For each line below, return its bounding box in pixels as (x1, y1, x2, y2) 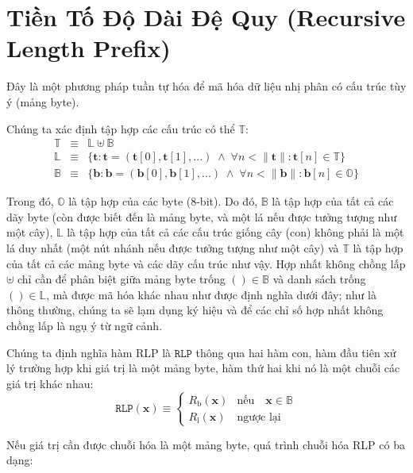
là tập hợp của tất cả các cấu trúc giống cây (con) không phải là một (67, 224, 404, 240)
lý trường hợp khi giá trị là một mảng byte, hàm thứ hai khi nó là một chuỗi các (6, 360, 400, 376)
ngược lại (237, 411, 281, 423)
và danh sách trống (272, 271, 366, 287)
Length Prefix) (6, 32, 171, 64)
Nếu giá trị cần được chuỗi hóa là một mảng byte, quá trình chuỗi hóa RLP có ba (6, 436, 405, 452)
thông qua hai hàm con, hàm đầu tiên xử (195, 344, 396, 360)
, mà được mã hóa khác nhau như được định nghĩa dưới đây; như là (46, 286, 376, 302)
